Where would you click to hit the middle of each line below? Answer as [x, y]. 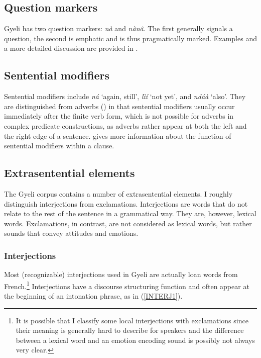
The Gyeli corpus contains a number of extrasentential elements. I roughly [118, 193]
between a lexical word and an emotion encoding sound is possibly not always [135, 340]
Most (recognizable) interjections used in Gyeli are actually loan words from [121, 274]
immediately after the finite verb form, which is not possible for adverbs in [119, 116]
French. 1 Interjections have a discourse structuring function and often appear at [127, 285]
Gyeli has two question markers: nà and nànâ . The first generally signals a [118, 28]
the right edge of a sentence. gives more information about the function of [118, 136]
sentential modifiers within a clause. [59, 146]
